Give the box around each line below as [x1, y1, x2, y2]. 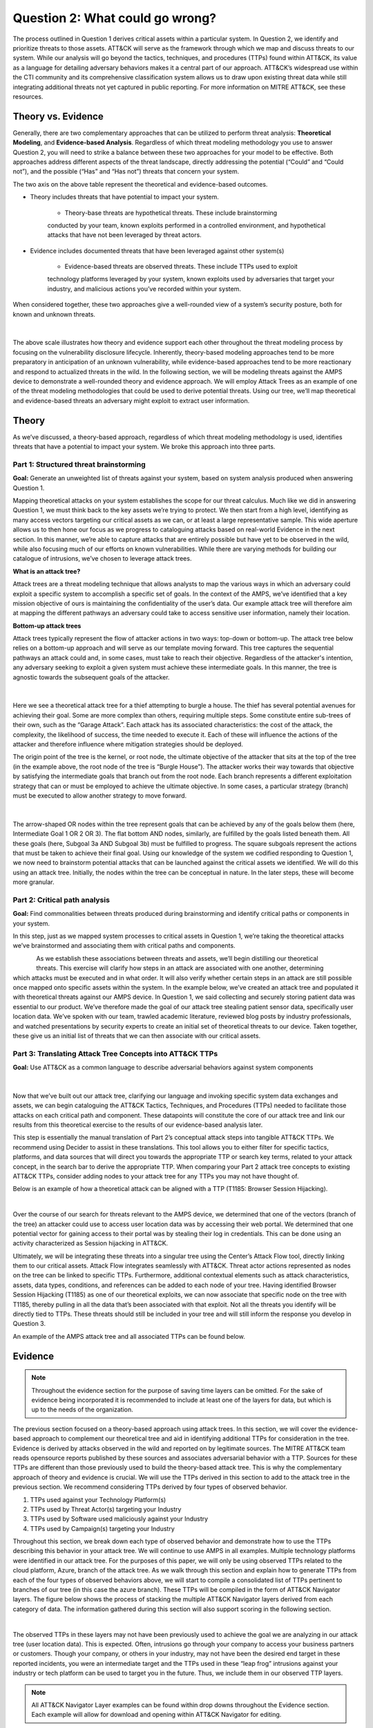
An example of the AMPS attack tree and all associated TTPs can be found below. [12, 1332, 245, 1340]
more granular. [12, 878, 55, 886]
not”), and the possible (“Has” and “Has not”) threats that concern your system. [12, 167, 240, 176]
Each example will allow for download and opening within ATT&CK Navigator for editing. [31, 1711, 282, 1719]
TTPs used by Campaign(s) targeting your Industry [30, 1524, 175, 1532]
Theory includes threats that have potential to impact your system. [30, 193, 219, 201]
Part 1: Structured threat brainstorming [12, 460, 146, 469]
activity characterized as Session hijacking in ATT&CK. [12, 1239, 169, 1248]
